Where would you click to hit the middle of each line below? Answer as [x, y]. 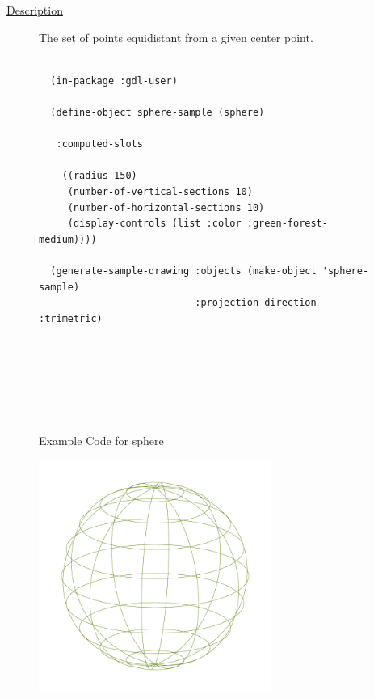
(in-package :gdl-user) [114, 80]
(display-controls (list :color [154, 224]
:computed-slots [99, 144]
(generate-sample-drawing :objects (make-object [183, 271]
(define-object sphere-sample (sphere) [158, 112]
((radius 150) [99, 176]
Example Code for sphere [101, 440]
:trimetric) [71, 318]
